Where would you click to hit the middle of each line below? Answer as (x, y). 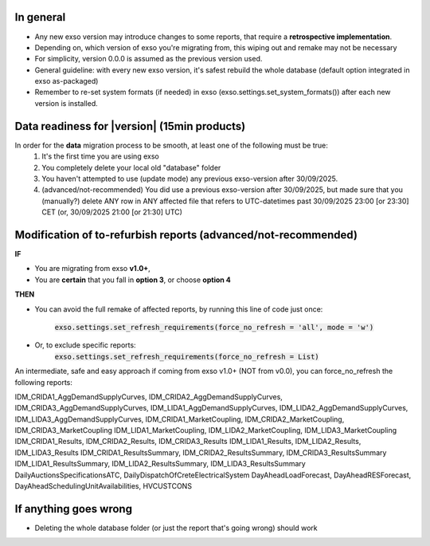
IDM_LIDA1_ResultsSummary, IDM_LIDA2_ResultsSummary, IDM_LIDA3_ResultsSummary (160, 464)
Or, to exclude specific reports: (85, 345)
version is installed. (66, 103)
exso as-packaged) (66, 81)
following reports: (44, 382)
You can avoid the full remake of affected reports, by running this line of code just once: (179, 309)
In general (40, 17)
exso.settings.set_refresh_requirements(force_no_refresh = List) (187, 356)
